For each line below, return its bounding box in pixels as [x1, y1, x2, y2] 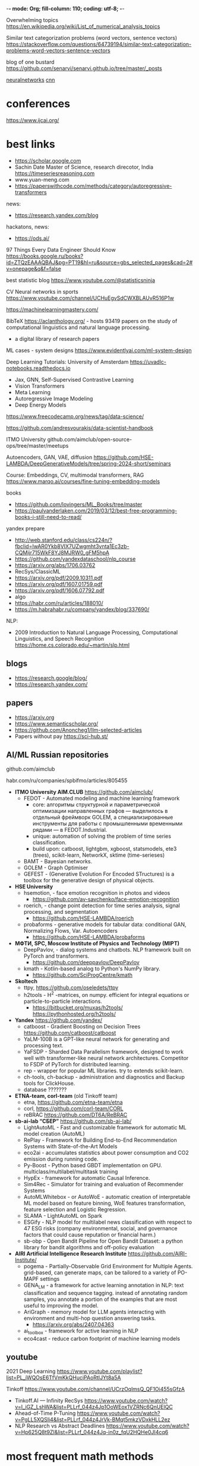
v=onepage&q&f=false [6, 265, 61, 272]
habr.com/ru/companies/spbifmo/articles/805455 [6, 777, 128, 784]
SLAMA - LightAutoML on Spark [23, 1212, 103, 1219]
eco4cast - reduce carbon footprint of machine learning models [23, 1335, 180, 1342]
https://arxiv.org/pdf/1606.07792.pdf [14, 587, 105, 594]
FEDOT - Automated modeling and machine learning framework [23, 795, 180, 802]
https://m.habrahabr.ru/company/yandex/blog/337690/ [14, 606, 150, 613]
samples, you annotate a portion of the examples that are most [23, 1296, 177, 1303]
